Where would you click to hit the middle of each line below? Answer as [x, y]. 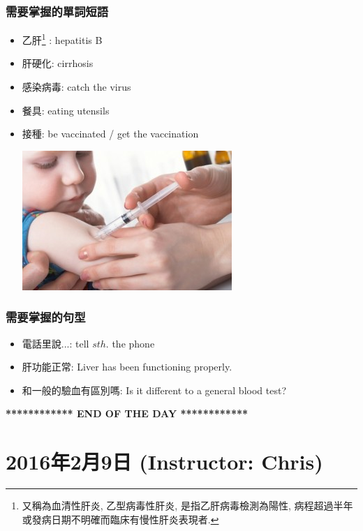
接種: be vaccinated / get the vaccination [110, 134]
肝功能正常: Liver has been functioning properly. [127, 367]
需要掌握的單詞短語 [57, 11]
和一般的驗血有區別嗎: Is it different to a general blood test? [154, 390]
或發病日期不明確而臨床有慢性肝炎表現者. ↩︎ [120, 519]
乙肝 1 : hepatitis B [62, 39]
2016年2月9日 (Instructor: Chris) [164, 462]
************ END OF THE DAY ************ [127, 413]
